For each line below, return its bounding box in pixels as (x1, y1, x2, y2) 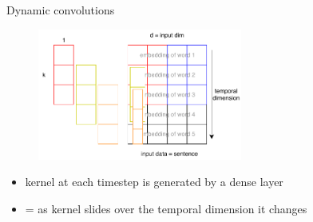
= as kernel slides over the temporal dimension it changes (25, 200, 307, 216)
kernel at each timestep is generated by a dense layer (25, 173, 283, 190)
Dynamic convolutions (6, 2, 115, 18)
